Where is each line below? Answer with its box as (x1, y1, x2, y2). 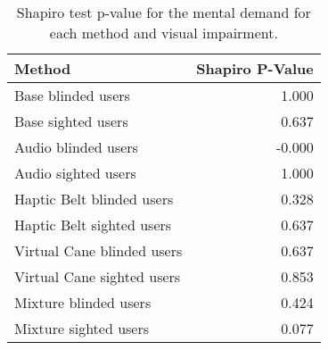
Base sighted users (14, 111, 128, 131)
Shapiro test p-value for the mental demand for (16, 2, 311, 22)
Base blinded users (14, 85, 130, 105)
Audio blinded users (14, 137, 138, 157)
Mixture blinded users (14, 292, 152, 312)
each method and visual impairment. (49, 22, 278, 43)
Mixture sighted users (14, 318, 150, 338)
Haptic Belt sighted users (14, 214, 172, 235)
